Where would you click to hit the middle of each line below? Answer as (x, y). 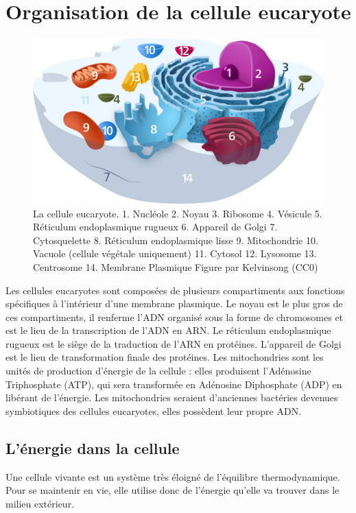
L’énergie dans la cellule (93, 448)
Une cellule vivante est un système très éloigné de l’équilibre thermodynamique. (173, 476)
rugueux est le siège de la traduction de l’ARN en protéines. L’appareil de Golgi (174, 343)
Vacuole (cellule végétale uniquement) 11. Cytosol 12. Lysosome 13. (175, 253)
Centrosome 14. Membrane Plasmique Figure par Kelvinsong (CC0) (176, 266)
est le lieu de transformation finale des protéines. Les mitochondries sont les (165, 357)
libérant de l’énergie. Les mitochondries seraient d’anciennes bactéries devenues (172, 397)
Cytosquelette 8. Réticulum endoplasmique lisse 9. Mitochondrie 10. (176, 240)
